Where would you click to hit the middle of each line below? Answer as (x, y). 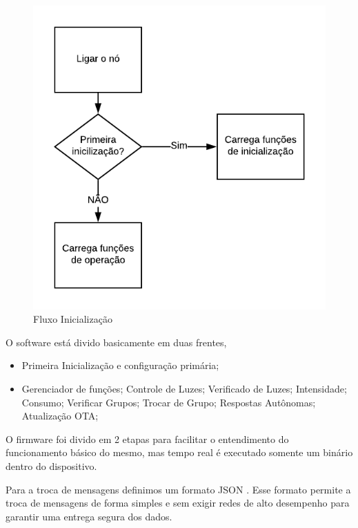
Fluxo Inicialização (73, 319)
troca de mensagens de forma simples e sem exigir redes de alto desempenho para (178, 503)
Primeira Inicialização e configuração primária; (120, 365)
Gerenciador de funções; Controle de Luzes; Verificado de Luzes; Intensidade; (184, 389)
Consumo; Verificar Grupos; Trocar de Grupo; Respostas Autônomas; (169, 402)
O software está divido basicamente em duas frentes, (116, 342)
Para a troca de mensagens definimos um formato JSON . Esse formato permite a (178, 489)
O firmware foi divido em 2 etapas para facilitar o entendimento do (147, 439)
